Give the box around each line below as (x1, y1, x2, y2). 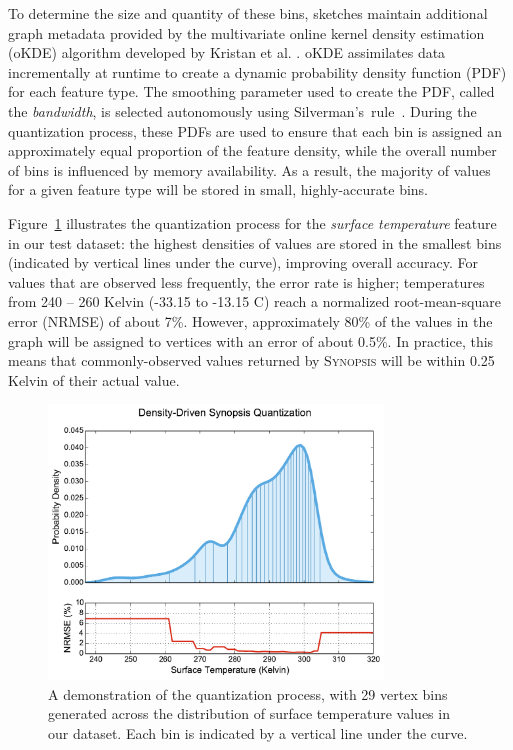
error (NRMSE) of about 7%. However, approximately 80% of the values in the (8, 310, 493, 331)
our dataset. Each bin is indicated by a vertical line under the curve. (48, 723, 468, 744)
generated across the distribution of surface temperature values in (48, 703, 450, 724)
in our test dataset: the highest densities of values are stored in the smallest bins (8, 232, 502, 253)
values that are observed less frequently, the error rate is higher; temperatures (8, 271, 485, 292)
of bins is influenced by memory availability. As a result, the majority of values (8, 159, 491, 180)
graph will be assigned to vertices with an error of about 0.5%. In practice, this (8, 330, 494, 351)
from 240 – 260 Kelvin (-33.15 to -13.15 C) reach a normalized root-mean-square (8, 291, 501, 312)
